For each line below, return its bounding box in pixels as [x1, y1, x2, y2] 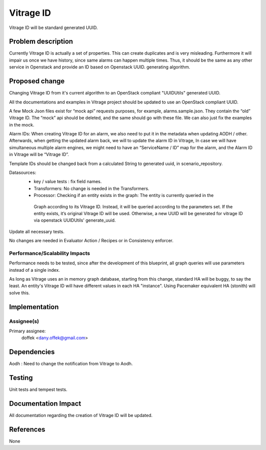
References [9, 425, 45, 433]
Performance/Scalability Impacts [9, 250, 91, 257]
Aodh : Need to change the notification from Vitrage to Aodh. [9, 361, 133, 367]
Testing [9, 374, 33, 382]
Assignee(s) [9, 318, 39, 324]
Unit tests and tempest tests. [9, 386, 67, 392]
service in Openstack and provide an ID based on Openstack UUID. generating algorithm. [9, 64, 191, 70]
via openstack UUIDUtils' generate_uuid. [33, 217, 116, 224]
